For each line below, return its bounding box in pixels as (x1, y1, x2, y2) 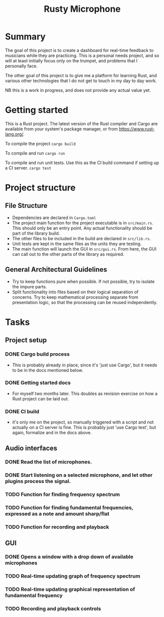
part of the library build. (12, 230, 60, 236)
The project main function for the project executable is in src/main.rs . (12, 220, 154, 225)
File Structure (5, 201, 47, 210)
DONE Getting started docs (5, 379, 71, 386)
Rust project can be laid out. (12, 395, 70, 401)
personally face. (5, 63, 38, 69)
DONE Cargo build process (5, 351, 70, 358)
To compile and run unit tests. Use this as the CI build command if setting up (5, 160, 159, 166)
